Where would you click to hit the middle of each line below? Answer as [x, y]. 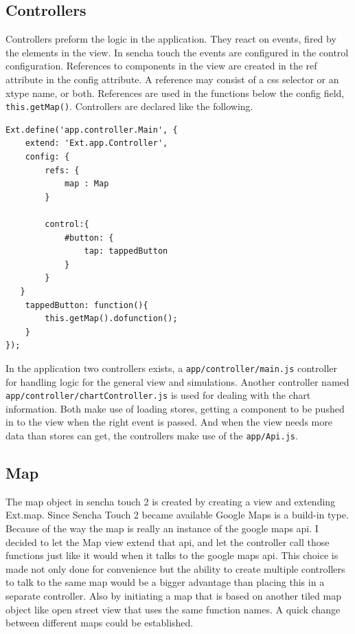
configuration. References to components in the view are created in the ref [161, 66]
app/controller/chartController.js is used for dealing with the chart [158, 395]
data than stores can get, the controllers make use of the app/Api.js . [152, 436]
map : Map [87, 184]
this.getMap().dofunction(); [111, 319]
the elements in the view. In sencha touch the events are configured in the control [177, 52]
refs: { [62, 170]
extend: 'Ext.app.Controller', [96, 143]
